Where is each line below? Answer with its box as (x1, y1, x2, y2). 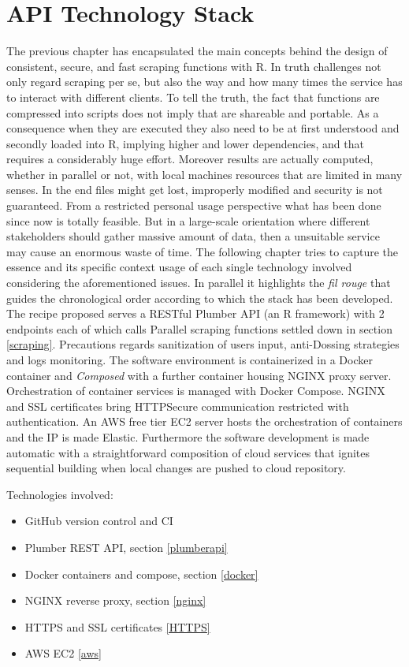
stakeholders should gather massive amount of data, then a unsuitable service (6, 228, 380, 244)
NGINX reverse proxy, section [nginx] (24, 592, 206, 609)
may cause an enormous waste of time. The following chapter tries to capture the (6, 243, 399, 259)
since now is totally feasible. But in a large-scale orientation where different (6, 212, 370, 229)
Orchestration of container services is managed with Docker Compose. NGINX (6, 382, 385, 399)
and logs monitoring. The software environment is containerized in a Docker (6, 352, 373, 367)
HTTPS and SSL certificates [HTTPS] (24, 618, 210, 635)
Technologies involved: (6, 486, 113, 502)
